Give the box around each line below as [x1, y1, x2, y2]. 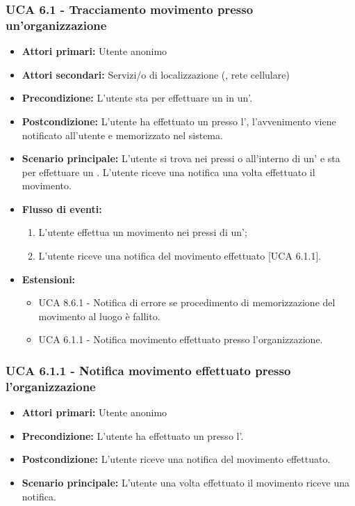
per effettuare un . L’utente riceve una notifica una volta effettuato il [22, 164, 315, 179]
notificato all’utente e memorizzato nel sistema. [22, 127, 223, 142]
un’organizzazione [6, 16, 107, 33]
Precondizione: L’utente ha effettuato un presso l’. [22, 428, 244, 443]
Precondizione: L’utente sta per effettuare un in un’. [22, 90, 253, 105]
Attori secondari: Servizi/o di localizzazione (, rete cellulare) [22, 67, 290, 81]
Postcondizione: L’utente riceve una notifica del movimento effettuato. [22, 452, 331, 466]
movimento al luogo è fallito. [38, 308, 160, 323]
